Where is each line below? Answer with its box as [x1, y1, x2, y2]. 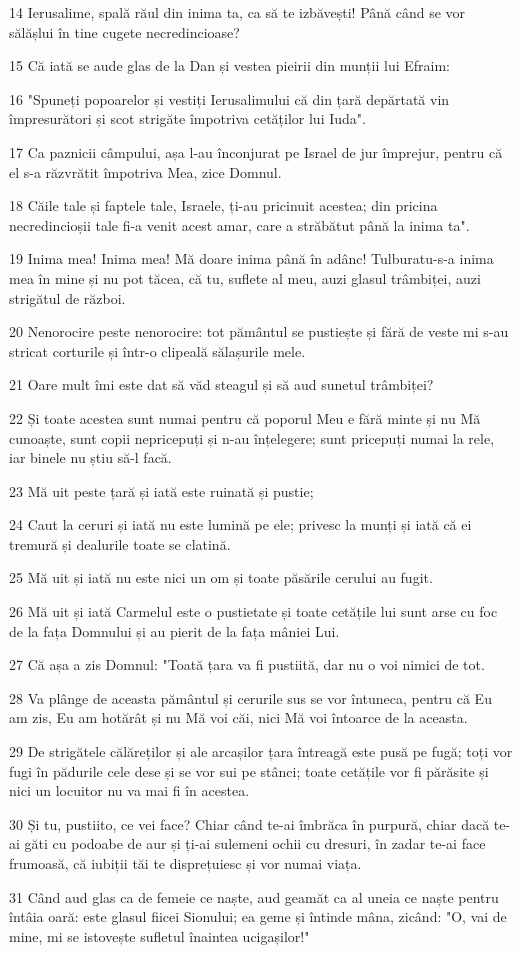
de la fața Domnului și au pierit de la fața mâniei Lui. [9, 620, 340, 641]
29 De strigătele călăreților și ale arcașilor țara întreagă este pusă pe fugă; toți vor [9, 741, 513, 762]
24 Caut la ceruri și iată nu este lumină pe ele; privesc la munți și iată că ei [9, 514, 472, 535]
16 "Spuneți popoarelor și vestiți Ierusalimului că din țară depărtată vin [9, 88, 450, 109]
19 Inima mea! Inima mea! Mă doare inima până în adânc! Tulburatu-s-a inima [9, 248, 494, 269]
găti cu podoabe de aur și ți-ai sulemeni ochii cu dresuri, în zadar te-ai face [24, 833, 486, 854]
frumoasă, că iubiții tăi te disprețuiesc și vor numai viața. [9, 853, 362, 873]
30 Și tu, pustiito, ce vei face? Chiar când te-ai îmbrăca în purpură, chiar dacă [9, 813, 490, 834]
